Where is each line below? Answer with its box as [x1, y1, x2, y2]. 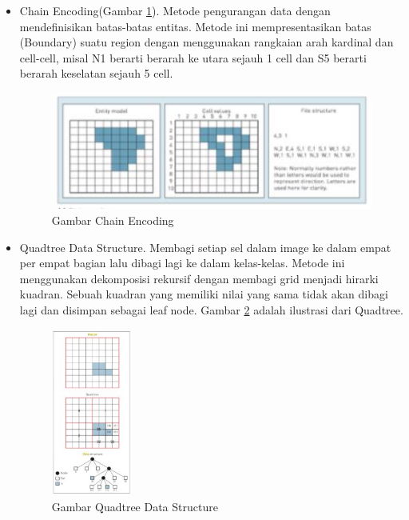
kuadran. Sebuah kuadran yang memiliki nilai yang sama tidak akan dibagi [19, 286, 388, 302]
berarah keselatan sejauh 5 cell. [19, 65, 173, 82]
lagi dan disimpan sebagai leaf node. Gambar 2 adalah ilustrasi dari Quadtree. [19, 301, 403, 318]
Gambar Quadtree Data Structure [51, 498, 218, 514]
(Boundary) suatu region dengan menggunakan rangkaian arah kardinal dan [19, 34, 394, 50]
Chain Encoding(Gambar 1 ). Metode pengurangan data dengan [19, 2, 331, 18]
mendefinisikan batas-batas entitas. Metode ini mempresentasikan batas [19, 18, 371, 34]
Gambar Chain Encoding [51, 211, 174, 228]
